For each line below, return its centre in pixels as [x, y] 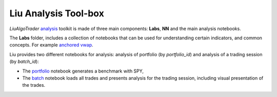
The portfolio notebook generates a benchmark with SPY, [83, 71]
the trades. [34, 85]
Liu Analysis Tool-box [57, 13]
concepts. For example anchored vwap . [51, 45]
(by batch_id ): [24, 62]
